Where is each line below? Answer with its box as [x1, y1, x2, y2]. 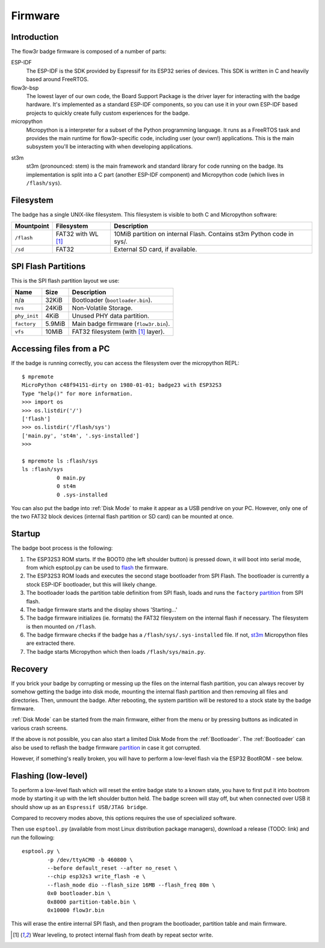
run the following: [11, 834, 55, 841]
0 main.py [56, 474, 85, 481]
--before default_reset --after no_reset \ [47, 864, 178, 872]
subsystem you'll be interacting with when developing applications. [26, 143, 193, 150]
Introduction [11, 32, 59, 42]
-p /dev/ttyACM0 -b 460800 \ [47, 856, 134, 863]
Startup [11, 529, 40, 539]
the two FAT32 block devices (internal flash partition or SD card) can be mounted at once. [11, 513, 234, 520]
